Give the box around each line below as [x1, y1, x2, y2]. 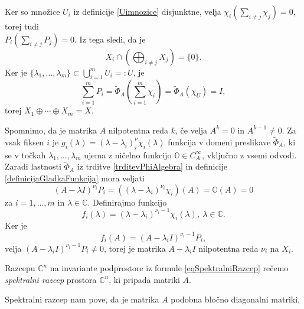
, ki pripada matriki [109, 273, 180, 285]
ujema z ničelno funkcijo [84, 148, 172, 161]
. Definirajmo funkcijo [87, 196, 167, 208]
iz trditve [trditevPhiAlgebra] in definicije [77, 160, 228, 173]
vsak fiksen [5, 135, 44, 148]
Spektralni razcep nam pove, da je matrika [5, 293, 159, 305]
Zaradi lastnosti [5, 160, 61, 173]
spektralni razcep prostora [5, 273, 97, 285]
